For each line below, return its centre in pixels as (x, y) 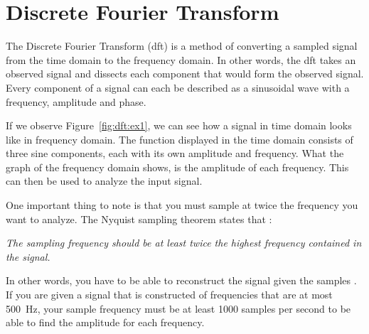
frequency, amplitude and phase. (76, 101)
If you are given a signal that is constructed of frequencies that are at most (169, 295)
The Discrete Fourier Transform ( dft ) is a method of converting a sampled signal (182, 46)
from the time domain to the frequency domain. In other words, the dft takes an (181, 59)
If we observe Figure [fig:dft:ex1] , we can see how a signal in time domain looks (179, 125)
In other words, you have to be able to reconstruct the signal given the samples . (181, 280)
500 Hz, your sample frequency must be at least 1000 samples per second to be (178, 308)
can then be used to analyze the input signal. (104, 181)
